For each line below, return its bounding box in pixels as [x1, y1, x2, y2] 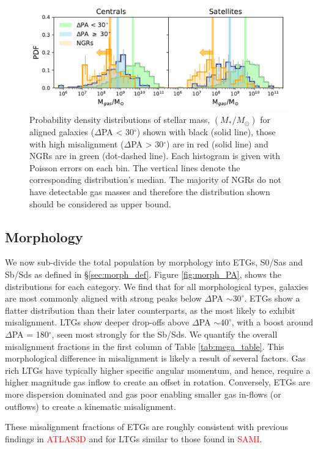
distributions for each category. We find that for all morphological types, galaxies [5, 280, 309, 292]
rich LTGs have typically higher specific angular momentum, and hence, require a [5, 363, 311, 376]
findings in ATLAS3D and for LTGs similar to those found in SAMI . [5, 432, 262, 445]
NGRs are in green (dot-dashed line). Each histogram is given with [29, 149, 281, 162]
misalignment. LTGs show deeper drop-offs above [5, 316, 190, 328]
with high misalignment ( [29, 137, 124, 150]
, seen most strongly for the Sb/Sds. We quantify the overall [51, 328, 278, 340]
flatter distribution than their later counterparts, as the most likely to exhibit [5, 303, 295, 316]
